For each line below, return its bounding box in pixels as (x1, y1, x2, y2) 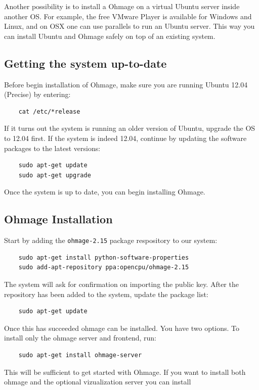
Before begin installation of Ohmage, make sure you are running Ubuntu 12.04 (4, 79, 248, 89)
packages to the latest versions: (4, 142, 101, 153)
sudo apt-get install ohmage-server (18, 351, 142, 359)
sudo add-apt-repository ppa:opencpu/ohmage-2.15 (18, 264, 189, 271)
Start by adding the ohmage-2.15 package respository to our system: (4, 235, 218, 246)
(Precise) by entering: (4, 89, 71, 100)
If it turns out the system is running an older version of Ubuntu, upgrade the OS (4, 123, 255, 133)
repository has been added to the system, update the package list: (4, 288, 208, 299)
